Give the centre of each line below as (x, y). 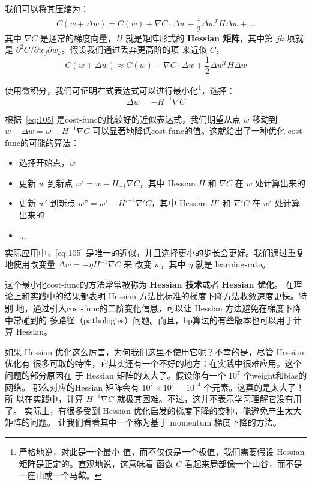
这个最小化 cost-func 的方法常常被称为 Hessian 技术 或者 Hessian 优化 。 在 (149, 284)
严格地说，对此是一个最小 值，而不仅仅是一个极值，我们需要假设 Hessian (162, 451)
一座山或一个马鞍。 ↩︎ (60, 475)
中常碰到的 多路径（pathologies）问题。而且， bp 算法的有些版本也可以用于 (149, 319)
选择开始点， (44, 163)
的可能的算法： (50, 142)
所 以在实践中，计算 (44, 399)
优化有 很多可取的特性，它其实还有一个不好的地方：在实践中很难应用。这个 (153, 363)
